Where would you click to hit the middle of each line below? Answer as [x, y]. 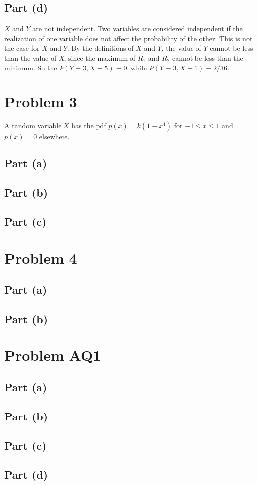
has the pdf [89, 125]
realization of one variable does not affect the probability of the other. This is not [128, 38]
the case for [22, 48]
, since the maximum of [100, 57]
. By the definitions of [100, 48]
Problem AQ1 [53, 355]
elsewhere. [54, 136]
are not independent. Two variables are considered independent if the [137, 29]
